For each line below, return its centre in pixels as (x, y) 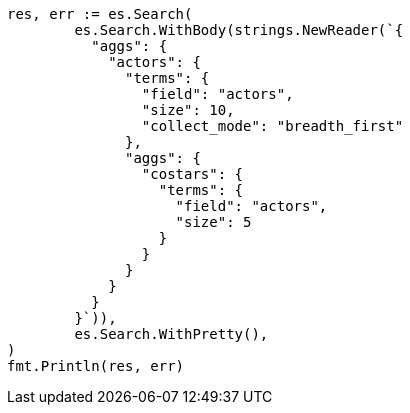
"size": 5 (213, 222)
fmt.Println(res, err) (96, 366)
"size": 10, (188, 110)
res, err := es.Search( (100, 14)
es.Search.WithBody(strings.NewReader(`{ (239, 30)
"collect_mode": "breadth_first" (272, 126)
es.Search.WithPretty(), (171, 334)
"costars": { (192, 174)
